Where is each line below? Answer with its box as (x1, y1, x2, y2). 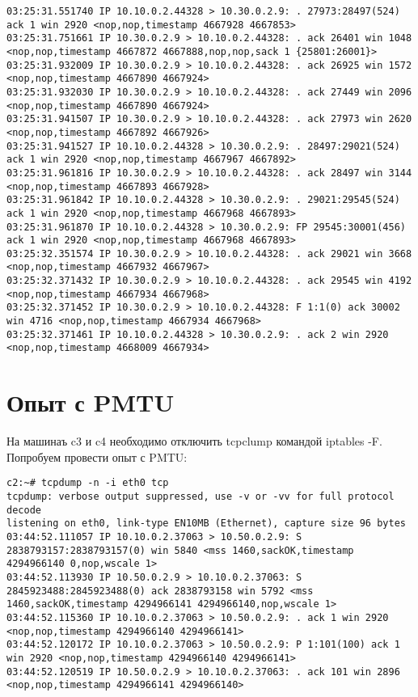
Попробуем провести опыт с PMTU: (6, 448, 188, 465)
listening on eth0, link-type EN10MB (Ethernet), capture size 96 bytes (6, 517, 406, 530)
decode (6, 504, 41, 516)
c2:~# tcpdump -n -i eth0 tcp (6, 477, 169, 489)
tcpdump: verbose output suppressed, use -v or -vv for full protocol (6, 491, 395, 503)
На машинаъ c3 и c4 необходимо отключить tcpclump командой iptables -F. (6, 433, 382, 450)
